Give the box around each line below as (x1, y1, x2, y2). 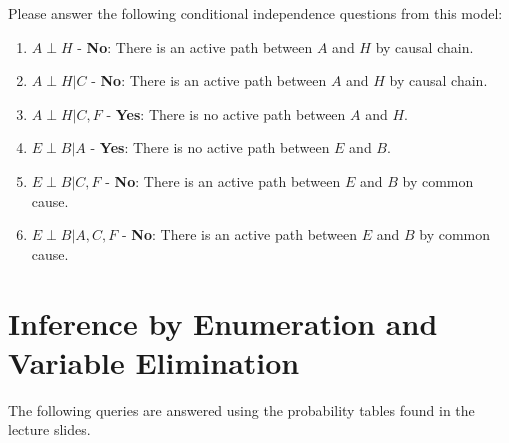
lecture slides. (8, 419, 91, 440)
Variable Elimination (8, 341, 300, 382)
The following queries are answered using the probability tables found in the (8, 399, 475, 420)
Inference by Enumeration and (8, 302, 438, 343)
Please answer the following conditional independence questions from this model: (8, 3, 503, 23)
